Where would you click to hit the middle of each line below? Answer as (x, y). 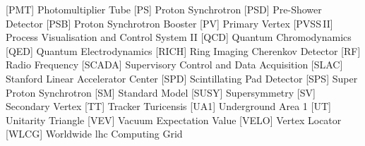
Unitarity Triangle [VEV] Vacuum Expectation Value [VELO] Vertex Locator (174, 120)
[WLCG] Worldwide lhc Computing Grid (94, 134)
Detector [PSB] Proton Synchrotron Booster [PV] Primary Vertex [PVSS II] (169, 23)
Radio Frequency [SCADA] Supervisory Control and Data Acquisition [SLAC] (174, 65)
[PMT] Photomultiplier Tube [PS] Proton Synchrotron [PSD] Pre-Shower (164, 9)
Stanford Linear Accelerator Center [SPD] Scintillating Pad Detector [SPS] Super (182, 78)
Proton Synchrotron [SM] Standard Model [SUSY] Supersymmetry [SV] (161, 92)
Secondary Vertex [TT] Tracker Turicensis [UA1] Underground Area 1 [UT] (168, 106)
